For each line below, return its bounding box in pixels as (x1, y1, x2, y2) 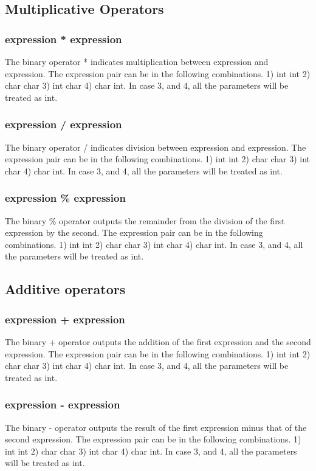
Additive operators (5, 280, 126, 298)
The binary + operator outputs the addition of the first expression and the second (5, 335, 311, 348)
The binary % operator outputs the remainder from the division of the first (5, 214, 285, 227)
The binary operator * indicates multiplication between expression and (5, 55, 269, 67)
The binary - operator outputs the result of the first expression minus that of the (5, 421, 307, 433)
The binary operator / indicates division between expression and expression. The (5, 140, 306, 153)
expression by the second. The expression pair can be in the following (5, 226, 263, 239)
